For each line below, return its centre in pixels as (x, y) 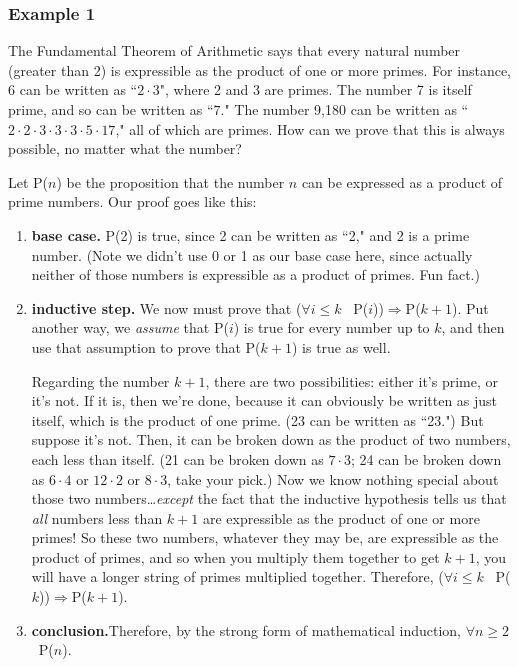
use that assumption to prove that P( (146, 346)
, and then (473, 327)
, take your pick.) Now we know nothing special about (333, 478)
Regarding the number (100, 380)
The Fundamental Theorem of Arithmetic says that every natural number (234, 50)
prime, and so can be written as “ (111, 109)
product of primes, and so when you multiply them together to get (235, 556)
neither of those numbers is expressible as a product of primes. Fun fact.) (255, 274)
